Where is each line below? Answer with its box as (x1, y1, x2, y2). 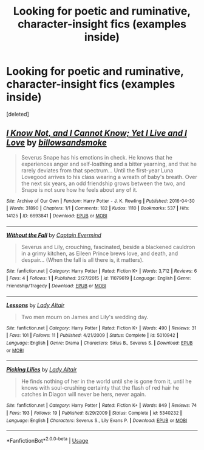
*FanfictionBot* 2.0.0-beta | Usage (6, 436, 89, 444)
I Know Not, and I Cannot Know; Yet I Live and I (6, 128, 187, 138)
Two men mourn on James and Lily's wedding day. (21, 313, 149, 320)
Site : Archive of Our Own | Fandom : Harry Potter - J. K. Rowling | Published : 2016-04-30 (6, 198, 195, 204)
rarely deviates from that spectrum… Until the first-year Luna (21, 166, 174, 174)
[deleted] (6, 110, 29, 118)
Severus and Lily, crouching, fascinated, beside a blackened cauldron (21, 243, 195, 250)
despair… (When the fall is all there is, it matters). (21, 256, 144, 263)
